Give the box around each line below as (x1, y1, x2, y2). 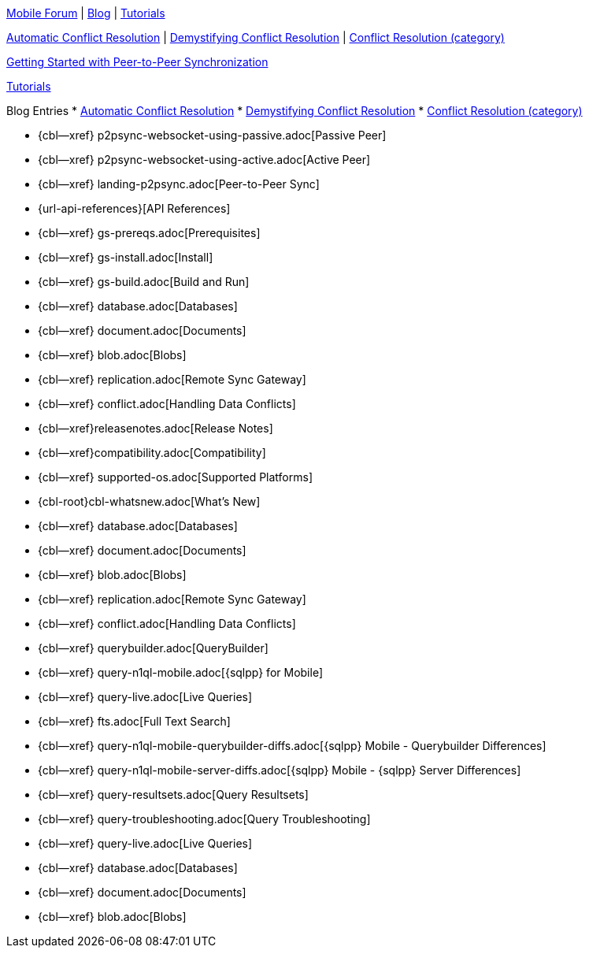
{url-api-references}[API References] (38, 202, 231, 215)
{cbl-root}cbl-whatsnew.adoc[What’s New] (38, 495, 261, 508)
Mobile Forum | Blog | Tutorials (6, 6, 165, 20)
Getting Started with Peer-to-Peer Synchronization (6, 55, 269, 69)
